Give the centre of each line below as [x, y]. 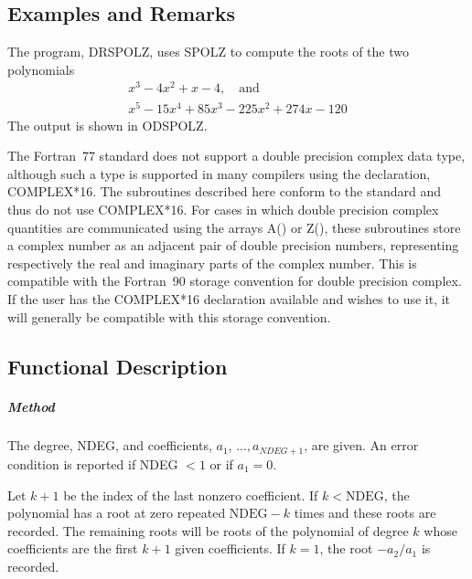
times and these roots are [365, 513]
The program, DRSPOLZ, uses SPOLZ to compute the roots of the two [208, 52]
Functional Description [118, 366]
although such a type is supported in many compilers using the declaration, [219, 173]
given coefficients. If [230, 548]
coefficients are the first [73, 548]
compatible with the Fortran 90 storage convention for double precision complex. [235, 281]
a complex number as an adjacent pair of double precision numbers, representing [233, 245]
